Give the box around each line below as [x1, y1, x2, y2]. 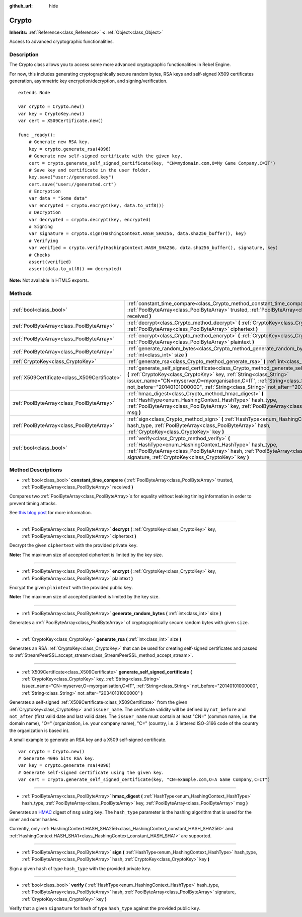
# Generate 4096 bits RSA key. [18, 755, 96, 761]
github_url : [9, 3, 33, 9]
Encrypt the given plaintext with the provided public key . [9, 584, 133, 590]
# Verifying [28, 237, 58, 243]
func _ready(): [18, 132, 56, 138]
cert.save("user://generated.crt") [28, 181, 117, 187]
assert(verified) [28, 259, 71, 265]
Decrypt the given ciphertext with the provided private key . [9, 542, 138, 548]
